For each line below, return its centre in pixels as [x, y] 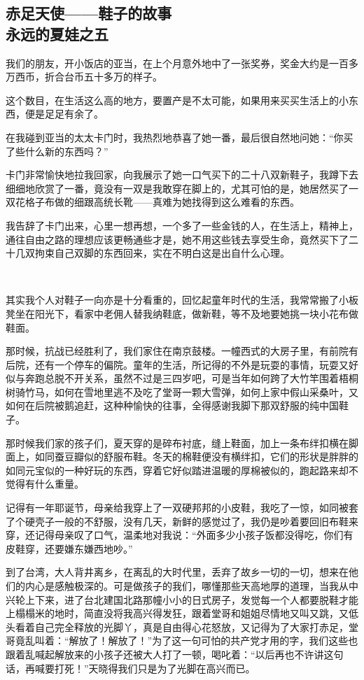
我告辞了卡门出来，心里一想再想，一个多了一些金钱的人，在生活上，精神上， [182, 225]
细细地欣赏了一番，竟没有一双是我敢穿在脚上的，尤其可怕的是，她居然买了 [177, 188]
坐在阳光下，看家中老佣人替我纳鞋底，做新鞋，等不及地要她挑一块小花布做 [187, 313]
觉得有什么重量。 [45, 484]
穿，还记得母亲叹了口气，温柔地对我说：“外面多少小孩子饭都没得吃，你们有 [180, 535]
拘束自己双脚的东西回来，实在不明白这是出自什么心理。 [162, 253]
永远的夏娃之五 [57, 33]
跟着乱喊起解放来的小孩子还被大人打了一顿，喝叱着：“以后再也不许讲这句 [175, 654]
